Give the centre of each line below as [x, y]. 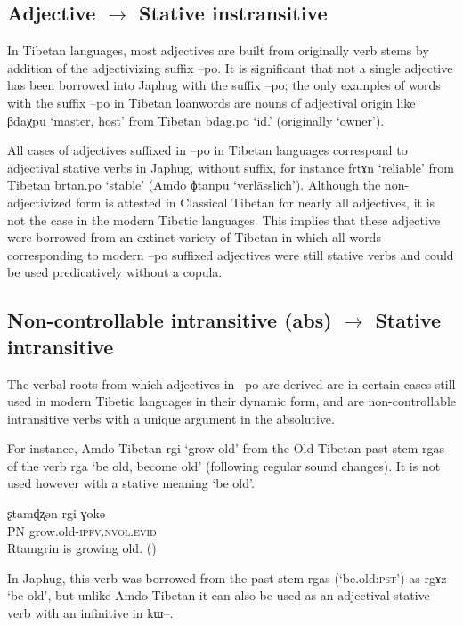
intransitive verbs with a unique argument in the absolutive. [171, 418]
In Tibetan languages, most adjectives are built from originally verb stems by [218, 50]
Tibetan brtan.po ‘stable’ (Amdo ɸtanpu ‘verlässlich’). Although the [194, 185]
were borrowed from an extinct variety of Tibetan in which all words [194, 237]
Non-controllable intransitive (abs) [170, 320]
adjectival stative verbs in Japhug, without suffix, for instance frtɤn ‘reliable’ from [231, 167]
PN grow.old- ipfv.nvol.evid [82, 530]
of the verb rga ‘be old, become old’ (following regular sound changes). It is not [224, 465]
